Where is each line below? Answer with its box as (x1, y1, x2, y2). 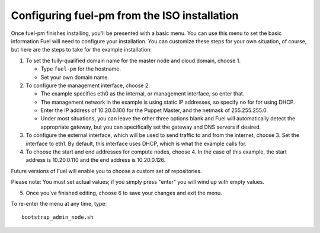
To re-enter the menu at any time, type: (11, 200, 107, 207)
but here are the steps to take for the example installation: (11, 46, 152, 53)
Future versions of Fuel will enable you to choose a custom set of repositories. (11, 167, 202, 174)
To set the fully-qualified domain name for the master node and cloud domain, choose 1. (25, 57, 241, 64)
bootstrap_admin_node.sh (21, 214, 94, 221)
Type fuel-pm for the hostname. (40, 65, 121, 72)
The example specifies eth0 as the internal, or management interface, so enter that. (40, 90, 245, 97)
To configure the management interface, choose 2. (25, 82, 151, 89)
